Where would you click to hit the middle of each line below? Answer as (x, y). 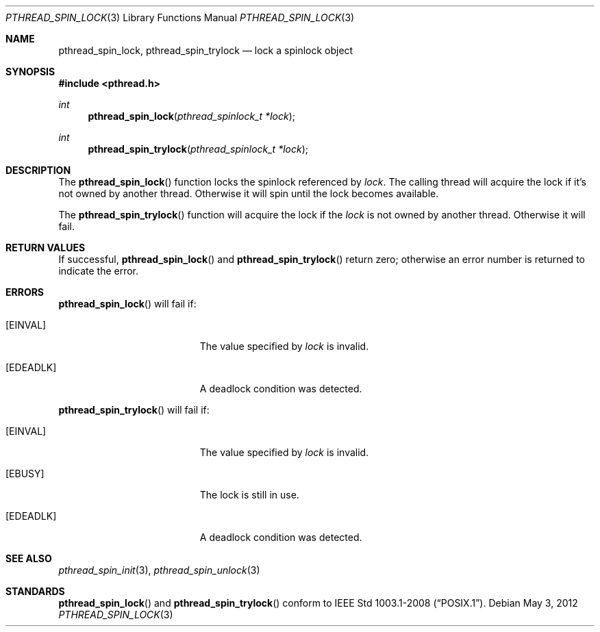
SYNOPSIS (30, 72)
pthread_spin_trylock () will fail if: (134, 410)
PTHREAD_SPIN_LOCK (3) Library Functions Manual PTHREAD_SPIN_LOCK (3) (180, 17)
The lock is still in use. (249, 495)
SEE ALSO (29, 558)
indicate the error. (99, 271)
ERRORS (25, 292)
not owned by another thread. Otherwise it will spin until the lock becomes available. (249, 193)
